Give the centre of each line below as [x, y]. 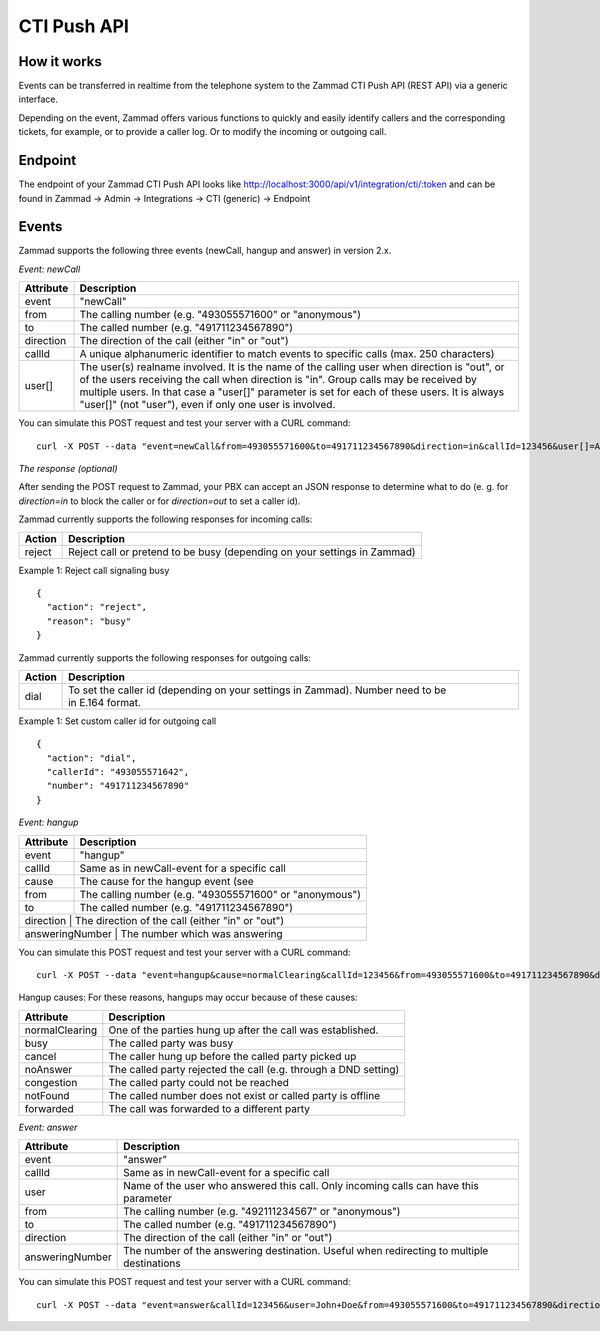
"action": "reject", [97, 607]
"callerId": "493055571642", [118, 772]
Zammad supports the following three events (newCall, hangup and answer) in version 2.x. [205, 251]
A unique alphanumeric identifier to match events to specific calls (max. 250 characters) [287, 354]
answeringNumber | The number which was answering [154, 933]
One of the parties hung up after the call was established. [243, 1030]
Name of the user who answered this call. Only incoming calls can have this [301, 1186]
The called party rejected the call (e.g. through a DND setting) [254, 1069]
